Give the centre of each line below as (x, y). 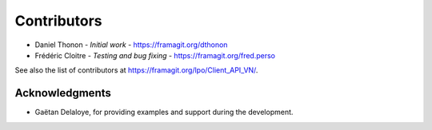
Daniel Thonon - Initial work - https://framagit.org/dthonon (131, 45)
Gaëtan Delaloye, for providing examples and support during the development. (164, 112)
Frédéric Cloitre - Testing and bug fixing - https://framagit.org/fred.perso (155, 55)
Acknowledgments (63, 93)
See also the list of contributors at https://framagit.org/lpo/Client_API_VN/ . (136, 70)
